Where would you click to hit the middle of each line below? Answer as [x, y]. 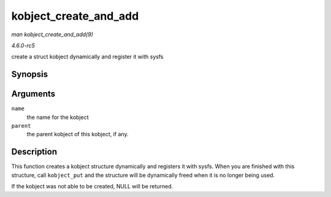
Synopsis [30, 75]
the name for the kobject [58, 117]
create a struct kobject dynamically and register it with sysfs [87, 57]
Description [34, 152]
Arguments [33, 94]
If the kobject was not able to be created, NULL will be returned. [92, 187]
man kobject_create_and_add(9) [52, 34]
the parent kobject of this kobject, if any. [78, 134]
